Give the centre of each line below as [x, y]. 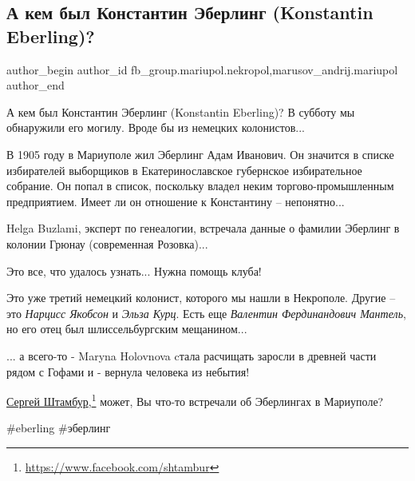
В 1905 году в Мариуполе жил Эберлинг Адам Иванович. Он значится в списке [200, 154]
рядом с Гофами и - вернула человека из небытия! [128, 371]
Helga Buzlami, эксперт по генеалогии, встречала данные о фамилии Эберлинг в [203, 228]
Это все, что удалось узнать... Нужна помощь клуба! [134, 270]
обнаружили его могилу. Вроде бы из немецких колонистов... [156, 127]
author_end [36, 85]
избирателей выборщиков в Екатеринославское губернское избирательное [184, 170]
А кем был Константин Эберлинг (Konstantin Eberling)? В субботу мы [181, 111]
